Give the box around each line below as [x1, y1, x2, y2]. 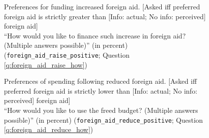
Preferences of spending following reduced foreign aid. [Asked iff [4, 76, 197, 86]
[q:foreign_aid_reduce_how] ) [4, 124, 93, 135]
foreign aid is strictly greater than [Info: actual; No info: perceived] [4, 11, 206, 21]
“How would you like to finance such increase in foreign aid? [4, 30, 186, 40]
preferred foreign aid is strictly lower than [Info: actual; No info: [4, 85, 198, 96]
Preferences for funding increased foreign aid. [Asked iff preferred [4, 1, 200, 11]
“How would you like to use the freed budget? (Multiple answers [4, 105, 198, 115]
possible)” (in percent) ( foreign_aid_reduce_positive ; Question [4, 114, 203, 125]
